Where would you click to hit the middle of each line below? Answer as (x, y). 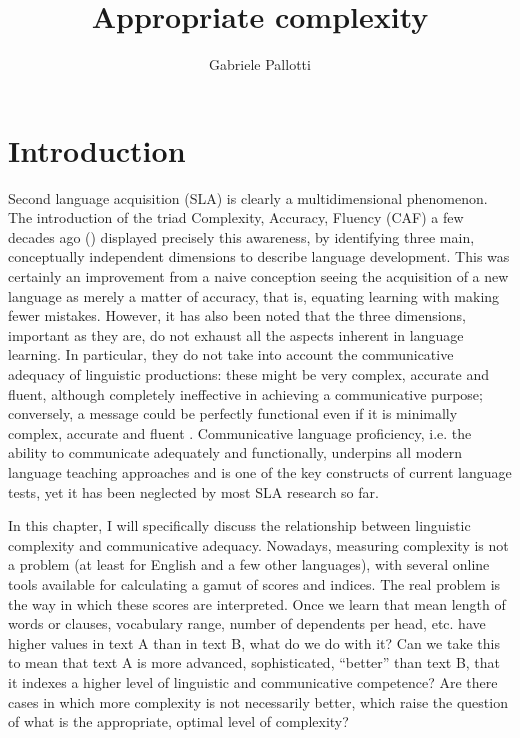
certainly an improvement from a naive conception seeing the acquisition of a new (258, 276)
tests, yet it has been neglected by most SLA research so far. (193, 491)
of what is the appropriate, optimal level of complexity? (178, 721)
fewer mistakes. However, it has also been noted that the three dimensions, (237, 315)
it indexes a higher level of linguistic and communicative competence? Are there (253, 681)
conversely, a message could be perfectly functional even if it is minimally (233, 413)
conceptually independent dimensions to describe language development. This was (259, 256)
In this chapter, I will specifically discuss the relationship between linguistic (239, 525)
